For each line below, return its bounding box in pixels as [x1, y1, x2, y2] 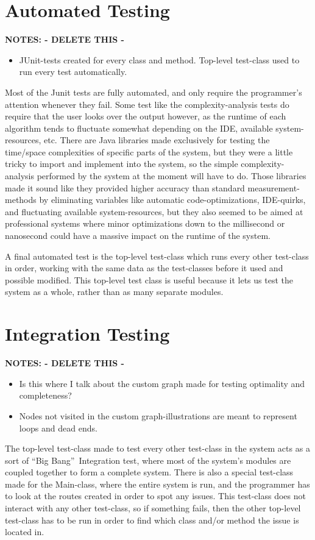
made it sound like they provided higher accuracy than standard [5, 181, 245, 194]
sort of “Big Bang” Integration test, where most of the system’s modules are [5, 453, 291, 466]
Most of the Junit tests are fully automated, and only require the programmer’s [5, 85, 302, 98]
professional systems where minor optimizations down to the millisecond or [5, 217, 285, 230]
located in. [5, 525, 44, 538]
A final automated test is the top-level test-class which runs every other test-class [5, 249, 309, 262]
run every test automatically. [19, 65, 127, 78]
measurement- [247, 181, 300, 194]
